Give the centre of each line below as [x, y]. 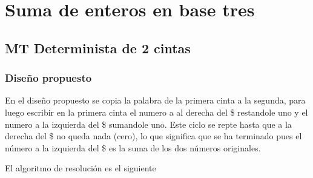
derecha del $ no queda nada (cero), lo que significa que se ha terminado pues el [153, 136]
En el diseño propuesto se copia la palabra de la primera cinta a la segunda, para [155, 100]
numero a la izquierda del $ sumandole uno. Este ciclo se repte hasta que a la [148, 124]
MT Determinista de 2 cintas [98, 48]
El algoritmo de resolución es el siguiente [81, 168]
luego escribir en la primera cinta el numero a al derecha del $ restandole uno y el [156, 112]
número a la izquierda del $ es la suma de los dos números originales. [133, 147]
